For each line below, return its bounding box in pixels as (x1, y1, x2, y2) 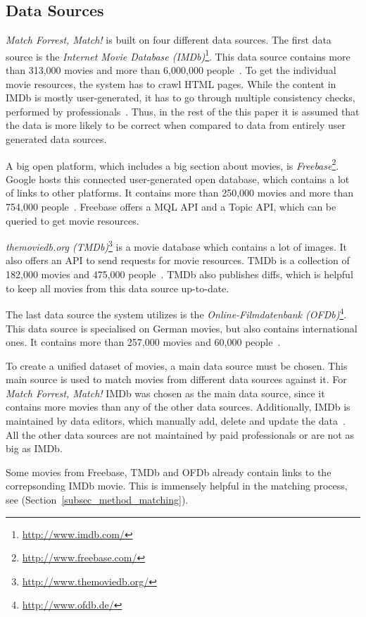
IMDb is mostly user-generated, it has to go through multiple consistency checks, (6, 90, 355, 105)
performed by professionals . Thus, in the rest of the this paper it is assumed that (6, 104, 360, 118)
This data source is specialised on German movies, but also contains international (6, 320, 358, 335)
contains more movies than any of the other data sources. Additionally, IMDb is (6, 399, 351, 414)
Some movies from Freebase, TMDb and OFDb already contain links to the (6, 464, 332, 479)
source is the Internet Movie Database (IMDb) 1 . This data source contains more (6, 46, 351, 63)
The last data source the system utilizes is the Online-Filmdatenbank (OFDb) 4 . (6, 305, 347, 321)
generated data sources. (6, 132, 107, 147)
